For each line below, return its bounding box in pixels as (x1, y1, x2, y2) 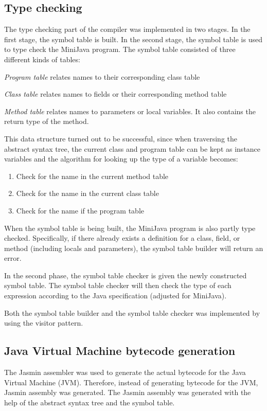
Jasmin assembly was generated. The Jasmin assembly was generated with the (4, 387, 251, 398)
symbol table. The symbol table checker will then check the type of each (4, 280, 232, 291)
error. (4, 253, 22, 263)
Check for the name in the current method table (16, 170, 169, 181)
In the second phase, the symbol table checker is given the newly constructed (4, 270, 247, 280)
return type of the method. (4, 116, 89, 127)
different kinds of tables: (4, 53, 80, 64)
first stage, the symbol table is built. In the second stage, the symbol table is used (4, 33, 262, 44)
